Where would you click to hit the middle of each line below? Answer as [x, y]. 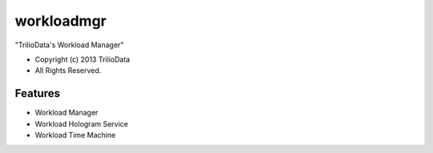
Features [37, 93]
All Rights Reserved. [68, 70]
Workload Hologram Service [81, 123]
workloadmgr [61, 21]
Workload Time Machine [75, 135]
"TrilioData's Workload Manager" [69, 45]
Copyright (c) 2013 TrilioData [83, 59]
